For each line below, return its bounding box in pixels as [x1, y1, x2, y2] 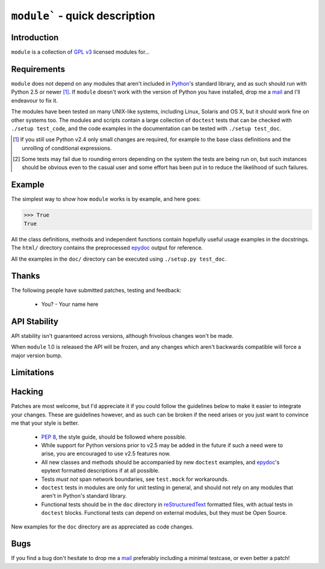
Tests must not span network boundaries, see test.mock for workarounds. [41, 475, 229, 483]
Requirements [11, 64, 66, 74]
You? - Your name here [41, 300, 99, 308]
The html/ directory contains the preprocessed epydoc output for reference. [11, 244, 203, 252]
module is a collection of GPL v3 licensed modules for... [11, 48, 150, 56]
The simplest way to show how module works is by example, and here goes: [11, 195, 201, 203]
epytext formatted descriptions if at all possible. [41, 467, 159, 474]
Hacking [11, 387, 43, 397]
